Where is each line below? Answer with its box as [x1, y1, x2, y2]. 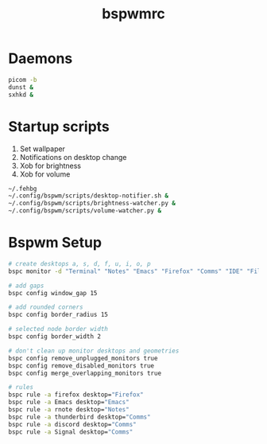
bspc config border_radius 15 [8, 311, 109, 319]
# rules [8, 384, 34, 391]
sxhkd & [8, 91, 34, 99]
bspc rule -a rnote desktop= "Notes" [8, 406, 130, 414]
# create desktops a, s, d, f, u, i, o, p [8, 259, 151, 267]
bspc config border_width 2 [8, 333, 102, 341]
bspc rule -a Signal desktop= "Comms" [8, 427, 133, 436]
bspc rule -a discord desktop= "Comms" [8, 420, 137, 428]
